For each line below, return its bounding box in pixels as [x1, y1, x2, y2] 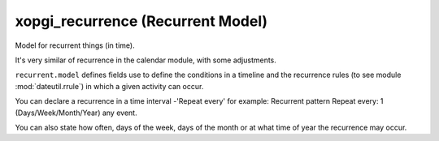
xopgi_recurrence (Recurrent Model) [15, 12, 268, 30]
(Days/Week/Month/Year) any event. [15, 108, 137, 117]
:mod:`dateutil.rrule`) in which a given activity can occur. [15, 81, 204, 91]
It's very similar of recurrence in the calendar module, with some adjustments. [15, 55, 276, 65]
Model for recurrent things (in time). [15, 41, 135, 50]
